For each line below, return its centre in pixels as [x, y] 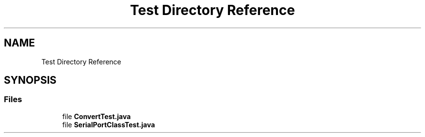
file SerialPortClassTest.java [109, 124]
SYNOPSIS [30, 80]
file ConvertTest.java [97, 116]
